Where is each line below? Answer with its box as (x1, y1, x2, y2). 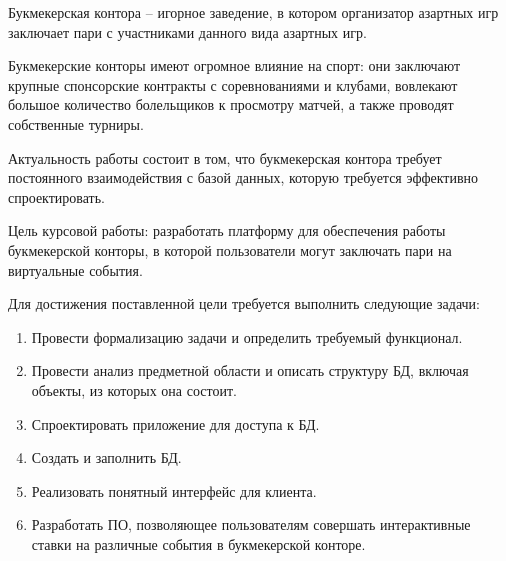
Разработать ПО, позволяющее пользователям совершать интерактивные (31, 514, 471, 535)
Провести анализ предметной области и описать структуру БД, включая (31, 360, 469, 381)
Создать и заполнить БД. (31, 447, 182, 468)
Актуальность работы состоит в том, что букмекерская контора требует (8, 147, 442, 168)
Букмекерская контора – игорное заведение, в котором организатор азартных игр (8, 2, 499, 22)
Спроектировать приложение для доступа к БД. (31, 413, 320, 434)
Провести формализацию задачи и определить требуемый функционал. (31, 326, 463, 347)
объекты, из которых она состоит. (31, 379, 237, 400)
